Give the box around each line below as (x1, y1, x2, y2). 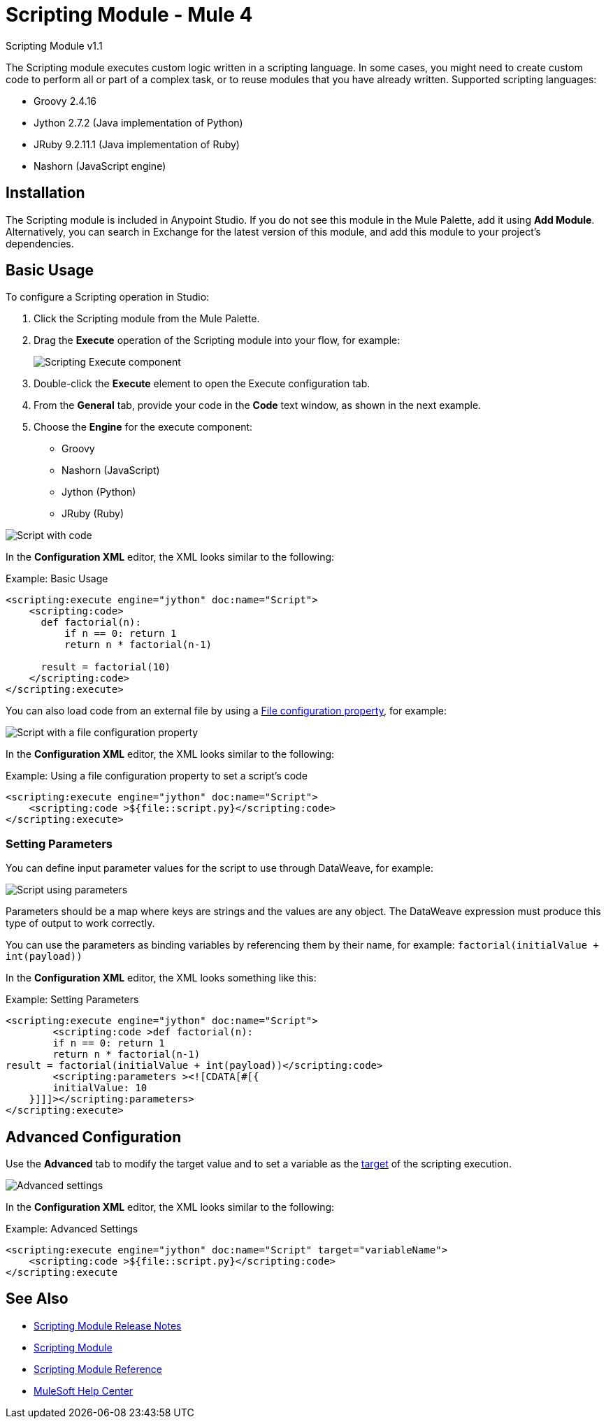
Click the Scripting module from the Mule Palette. (34, 312, 260, 325)
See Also (6, 1290, 68, 1308)
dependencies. (6, 237, 74, 250)
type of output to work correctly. (6, 917, 155, 930)
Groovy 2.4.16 (34, 94, 97, 107)
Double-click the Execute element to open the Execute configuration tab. (34, 377, 370, 390)
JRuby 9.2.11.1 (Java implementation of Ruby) (34, 138, 240, 150)
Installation (6, 184, 85, 202)
